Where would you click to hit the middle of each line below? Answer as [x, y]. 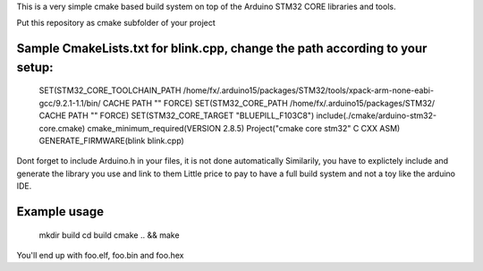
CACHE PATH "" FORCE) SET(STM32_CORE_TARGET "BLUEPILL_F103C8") [177, 115]
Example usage [60, 212]
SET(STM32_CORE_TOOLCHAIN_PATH [110, 90]
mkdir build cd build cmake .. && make [109, 235]
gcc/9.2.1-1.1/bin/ [70, 103]
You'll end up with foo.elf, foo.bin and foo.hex [100, 255]
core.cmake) [62, 128]
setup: [35, 67]
